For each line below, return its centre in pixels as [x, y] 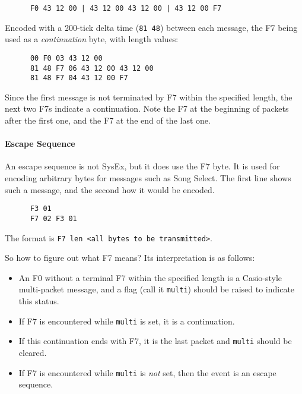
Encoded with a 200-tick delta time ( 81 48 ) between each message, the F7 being [151, 27]
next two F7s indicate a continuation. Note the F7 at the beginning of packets [147, 108]
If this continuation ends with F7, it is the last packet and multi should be [155, 341]
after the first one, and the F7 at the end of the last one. [108, 120]
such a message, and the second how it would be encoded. [110, 189]
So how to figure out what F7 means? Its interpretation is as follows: [130, 258]
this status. [39, 301]
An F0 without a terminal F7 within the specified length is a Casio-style [150, 277]
